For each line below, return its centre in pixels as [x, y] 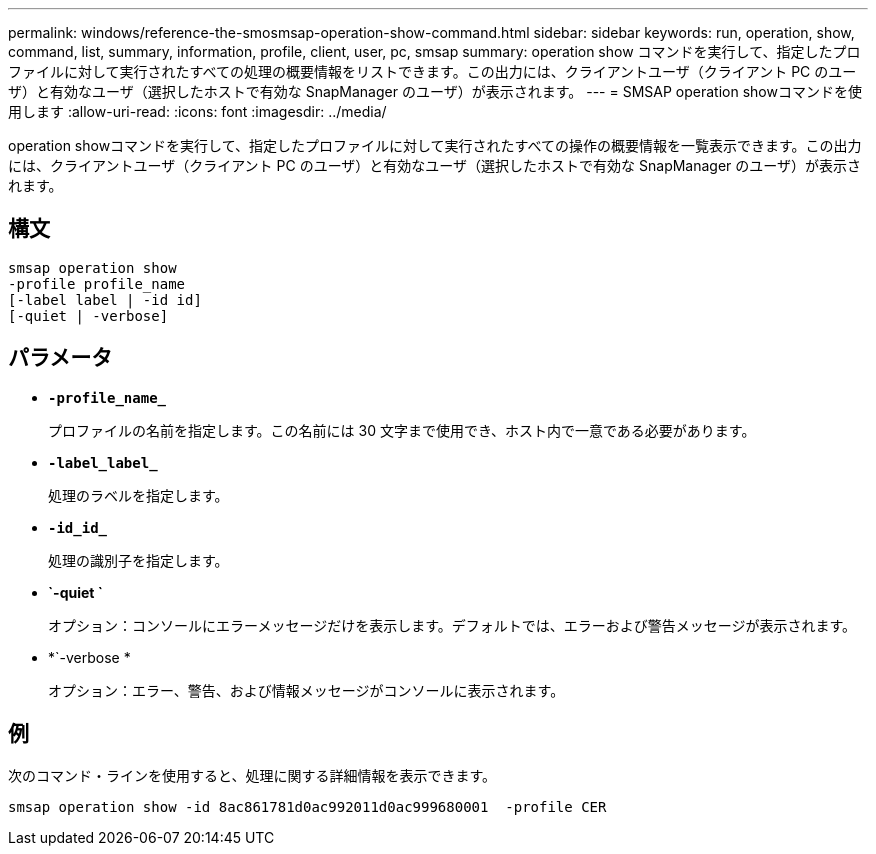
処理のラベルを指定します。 [138, 495]
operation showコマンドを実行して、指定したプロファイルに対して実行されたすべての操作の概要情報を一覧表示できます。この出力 [435, 145]
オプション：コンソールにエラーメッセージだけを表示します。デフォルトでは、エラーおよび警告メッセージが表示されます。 [452, 625]
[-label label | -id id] [105, 299]
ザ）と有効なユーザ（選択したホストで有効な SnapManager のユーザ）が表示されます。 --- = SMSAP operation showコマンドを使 [435, 91]
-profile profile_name [97, 283]
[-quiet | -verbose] [88, 315]
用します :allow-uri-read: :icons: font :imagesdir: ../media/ [197, 111]
